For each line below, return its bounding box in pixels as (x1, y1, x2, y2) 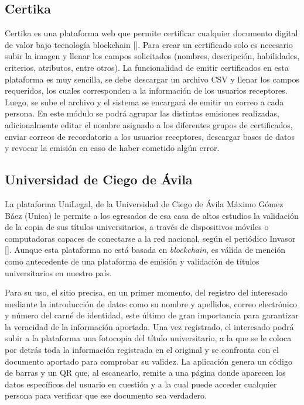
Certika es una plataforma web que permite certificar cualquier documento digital (5, 27, 298, 39)
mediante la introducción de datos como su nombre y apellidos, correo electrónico (5, 297, 297, 310)
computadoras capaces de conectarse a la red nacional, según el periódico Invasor (5, 232, 296, 244)
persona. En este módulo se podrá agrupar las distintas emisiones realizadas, (5, 107, 279, 119)
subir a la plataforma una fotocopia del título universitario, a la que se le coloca (5, 332, 292, 344)
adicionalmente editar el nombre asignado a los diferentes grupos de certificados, (5, 118, 293, 131)
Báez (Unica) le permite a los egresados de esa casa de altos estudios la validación (5, 209, 299, 221)
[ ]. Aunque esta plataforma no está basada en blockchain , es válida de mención (5, 243, 286, 256)
